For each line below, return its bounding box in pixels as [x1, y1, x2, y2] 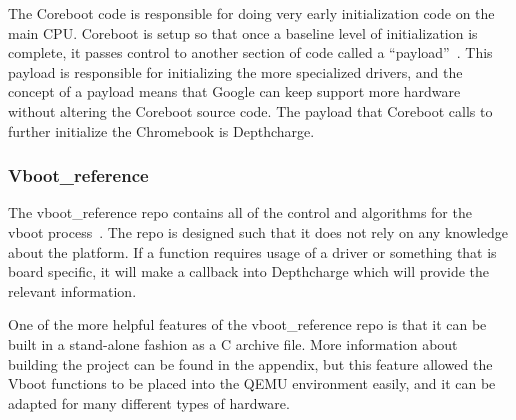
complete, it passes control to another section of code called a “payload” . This [8, 42, 493, 63]
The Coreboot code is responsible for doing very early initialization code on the [8, 3, 495, 23]
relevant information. [8, 280, 137, 301]
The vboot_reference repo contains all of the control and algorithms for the [8, 202, 472, 223]
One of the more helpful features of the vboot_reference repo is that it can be [8, 314, 487, 335]
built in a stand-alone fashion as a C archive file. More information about [8, 333, 458, 354]
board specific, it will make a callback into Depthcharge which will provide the [8, 261, 490, 282]
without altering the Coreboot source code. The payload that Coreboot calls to [8, 100, 493, 121]
